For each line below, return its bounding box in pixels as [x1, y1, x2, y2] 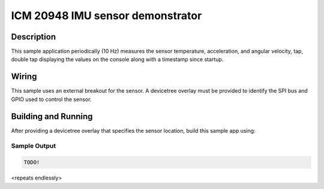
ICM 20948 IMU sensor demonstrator [11, 9, 202, 22]
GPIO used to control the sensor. [11, 96, 92, 103]
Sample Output [11, 142, 56, 150]
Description [11, 32, 56, 42]
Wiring [11, 72, 37, 82]
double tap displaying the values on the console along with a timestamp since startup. [11, 56, 224, 63]
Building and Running [11, 111, 93, 121]
